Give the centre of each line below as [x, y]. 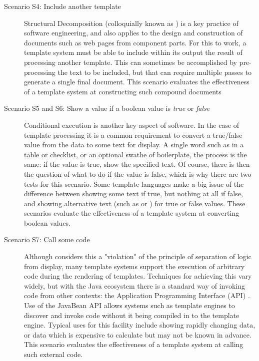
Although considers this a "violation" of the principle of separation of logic [138, 256]
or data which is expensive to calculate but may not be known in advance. [138, 334]
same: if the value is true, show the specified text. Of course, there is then [137, 164]
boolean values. [47, 222]
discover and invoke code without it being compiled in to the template [132, 315]
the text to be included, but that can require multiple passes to [155, 72]
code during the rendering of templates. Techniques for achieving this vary [138, 276]
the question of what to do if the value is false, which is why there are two [138, 174]
